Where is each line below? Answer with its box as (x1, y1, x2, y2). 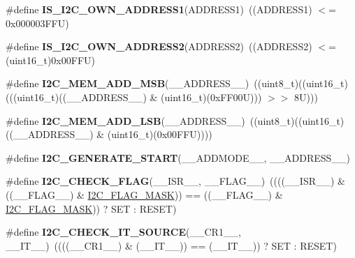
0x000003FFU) (6, 15, 69, 30)
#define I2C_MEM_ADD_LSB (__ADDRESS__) (6, 113, 245, 128)
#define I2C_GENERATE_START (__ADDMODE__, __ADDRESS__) (6, 150, 350, 165)
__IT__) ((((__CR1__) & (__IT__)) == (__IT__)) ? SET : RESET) (6, 238, 337, 252)
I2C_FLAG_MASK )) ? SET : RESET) (6, 201, 177, 215)
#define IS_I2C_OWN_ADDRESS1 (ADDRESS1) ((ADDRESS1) (6, 2, 312, 16)
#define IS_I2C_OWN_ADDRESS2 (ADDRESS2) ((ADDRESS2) (6, 39, 312, 54)
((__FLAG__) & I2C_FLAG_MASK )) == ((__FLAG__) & (6, 187, 283, 202)
